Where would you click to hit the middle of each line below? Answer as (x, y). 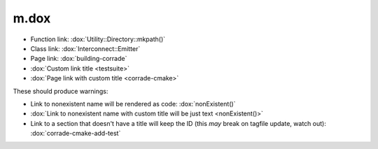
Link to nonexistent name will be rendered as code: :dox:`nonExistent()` (133, 104)
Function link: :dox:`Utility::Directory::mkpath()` (98, 39)
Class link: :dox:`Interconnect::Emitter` (85, 48)
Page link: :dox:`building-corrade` (79, 59)
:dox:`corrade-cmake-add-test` (76, 134)
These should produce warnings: (61, 91)
